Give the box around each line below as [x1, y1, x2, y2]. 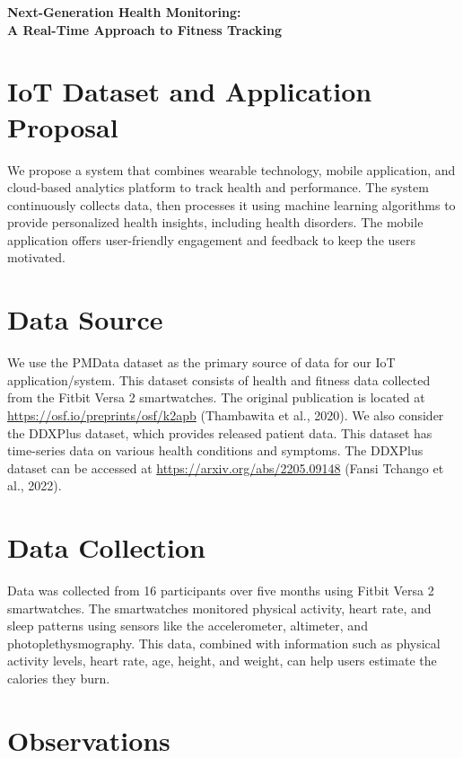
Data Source [7, 301, 163, 338]
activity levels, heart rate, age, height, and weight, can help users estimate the [7, 651, 437, 670]
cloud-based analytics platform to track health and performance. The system [7, 178, 429, 197]
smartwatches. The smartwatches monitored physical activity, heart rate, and [7, 598, 432, 617]
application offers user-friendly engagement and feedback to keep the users [7, 230, 416, 249]
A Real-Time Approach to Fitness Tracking [7, 20, 282, 39]
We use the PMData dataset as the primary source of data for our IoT [7, 353, 396, 372]
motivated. [7, 248, 66, 267]
